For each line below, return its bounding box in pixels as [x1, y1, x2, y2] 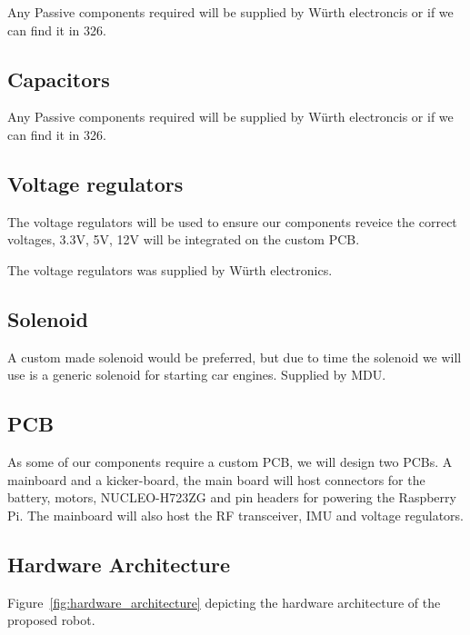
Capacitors [7, 64, 110, 93]
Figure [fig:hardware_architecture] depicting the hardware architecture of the [7, 592, 441, 611]
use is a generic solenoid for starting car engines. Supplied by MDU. [7, 365, 386, 384]
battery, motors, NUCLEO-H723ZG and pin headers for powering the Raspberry [7, 488, 456, 507]
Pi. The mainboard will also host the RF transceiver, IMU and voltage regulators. [7, 505, 464, 524]
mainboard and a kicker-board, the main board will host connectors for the [7, 470, 425, 489]
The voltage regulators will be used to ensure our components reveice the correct [7, 212, 457, 231]
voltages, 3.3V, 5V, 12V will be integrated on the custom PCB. [7, 230, 360, 249]
